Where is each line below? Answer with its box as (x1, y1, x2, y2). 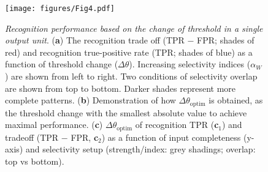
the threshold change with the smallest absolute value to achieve (5, 106, 247, 119)
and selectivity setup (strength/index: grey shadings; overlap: (25, 143, 256, 155)
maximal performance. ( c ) (5, 118, 103, 131)
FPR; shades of (197, 34, 255, 47)
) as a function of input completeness (101, 130, 241, 143)
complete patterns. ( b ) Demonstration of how (5, 94, 176, 107)
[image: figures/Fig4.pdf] (5, 4, 115, 13)
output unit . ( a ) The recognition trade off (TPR (5, 34, 185, 47)
